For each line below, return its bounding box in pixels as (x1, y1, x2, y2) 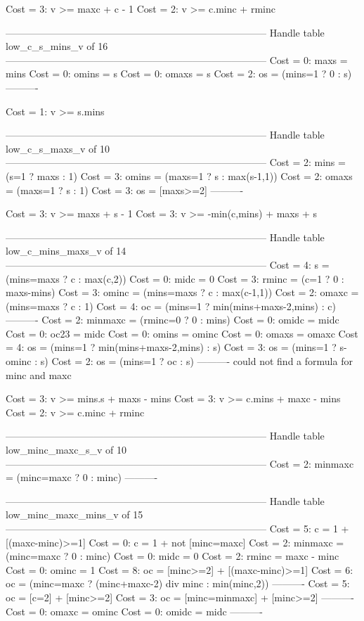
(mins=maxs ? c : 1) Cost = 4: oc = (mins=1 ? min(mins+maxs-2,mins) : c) (6, 298, 336, 313)
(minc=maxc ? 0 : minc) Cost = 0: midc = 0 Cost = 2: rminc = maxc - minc (6, 549, 339, 563)
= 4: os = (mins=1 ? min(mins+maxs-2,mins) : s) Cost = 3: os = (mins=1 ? (6, 340, 337, 354)
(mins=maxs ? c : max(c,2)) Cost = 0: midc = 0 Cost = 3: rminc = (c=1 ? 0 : (6, 271, 344, 286)
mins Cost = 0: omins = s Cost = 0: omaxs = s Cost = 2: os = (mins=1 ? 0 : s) (6, 66, 352, 81)
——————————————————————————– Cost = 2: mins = (6, 155, 346, 169)
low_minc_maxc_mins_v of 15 (6, 507, 143, 522)
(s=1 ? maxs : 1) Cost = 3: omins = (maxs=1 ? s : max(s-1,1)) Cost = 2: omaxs (6, 168, 353, 183)
